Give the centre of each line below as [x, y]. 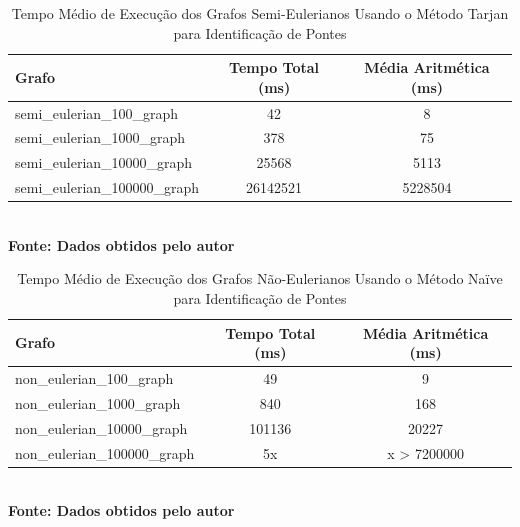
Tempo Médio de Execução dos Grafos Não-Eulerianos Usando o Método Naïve [260, 278]
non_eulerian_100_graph [94, 378]
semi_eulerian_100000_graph [107, 187]
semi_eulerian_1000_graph [100, 137]
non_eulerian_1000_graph [98, 402]
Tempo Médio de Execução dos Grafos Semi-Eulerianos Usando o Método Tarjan [260, 13]
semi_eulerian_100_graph [97, 112]
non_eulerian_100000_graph [105, 452]
